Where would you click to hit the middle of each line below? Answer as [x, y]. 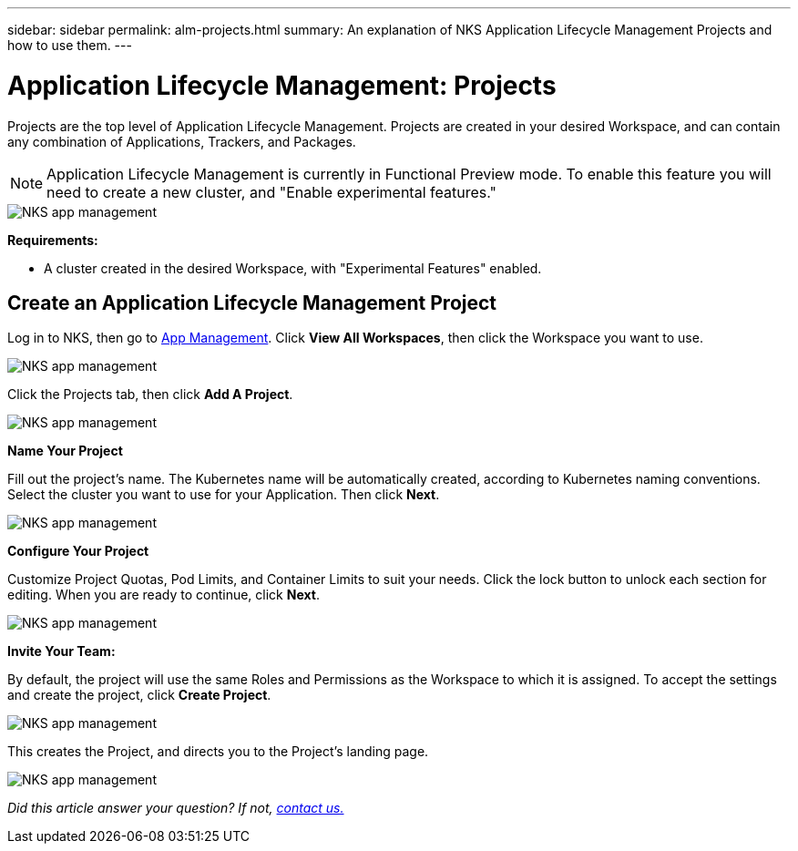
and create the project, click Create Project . [139, 695]
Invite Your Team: [61, 651]
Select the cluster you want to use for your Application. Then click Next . [224, 495]
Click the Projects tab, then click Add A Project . [150, 395]
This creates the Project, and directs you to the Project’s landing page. [218, 752]
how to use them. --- [70, 45]
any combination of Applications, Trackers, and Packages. [182, 141]
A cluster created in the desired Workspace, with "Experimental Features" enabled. [293, 268]
